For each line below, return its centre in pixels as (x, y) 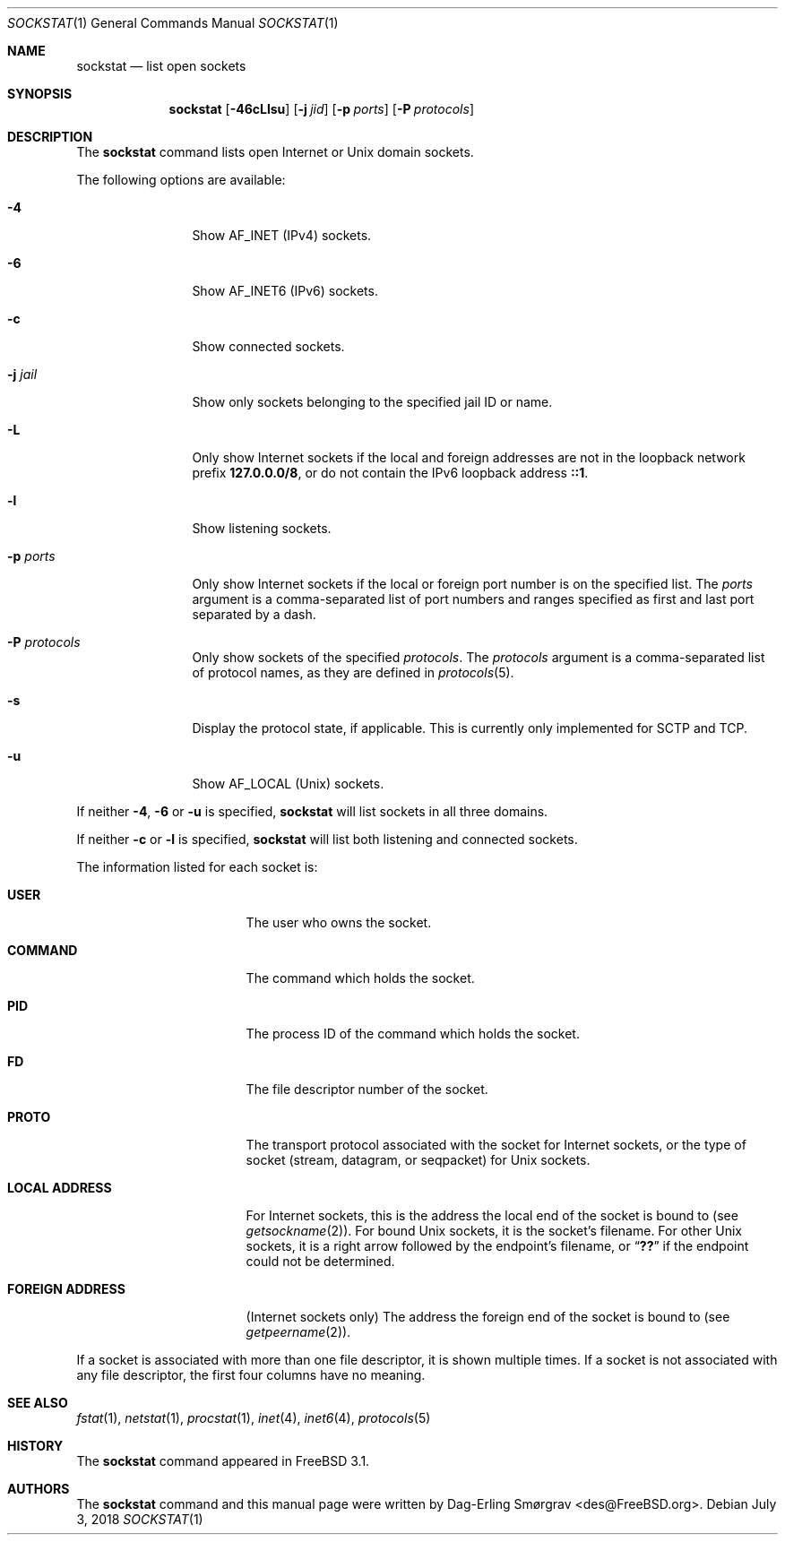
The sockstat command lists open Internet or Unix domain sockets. (275, 152)
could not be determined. (320, 1261)
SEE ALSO (38, 1403)
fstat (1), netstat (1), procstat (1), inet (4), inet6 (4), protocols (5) (254, 1418)
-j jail (22, 374)
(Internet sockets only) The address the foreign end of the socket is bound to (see (488, 1317)
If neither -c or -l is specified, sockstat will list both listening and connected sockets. (327, 839)
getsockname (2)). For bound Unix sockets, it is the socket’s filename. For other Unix (494, 1231)
